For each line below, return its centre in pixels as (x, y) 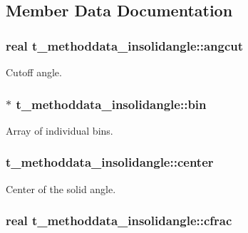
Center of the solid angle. (61, 188)
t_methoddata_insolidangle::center (110, 162)
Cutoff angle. (34, 72)
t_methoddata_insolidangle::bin (111, 104)
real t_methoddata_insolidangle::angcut (125, 45)
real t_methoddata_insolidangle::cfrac (119, 221)
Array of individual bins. (60, 130)
